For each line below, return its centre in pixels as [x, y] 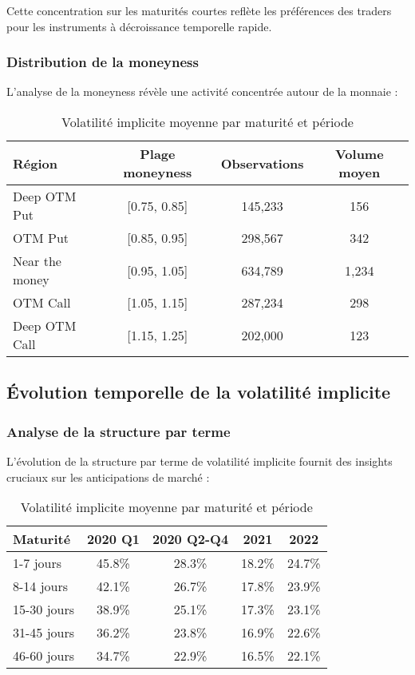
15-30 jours [44, 609]
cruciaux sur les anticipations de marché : [108, 476]
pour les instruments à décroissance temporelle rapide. [139, 26]
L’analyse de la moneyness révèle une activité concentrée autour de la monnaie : [202, 91]
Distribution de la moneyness [103, 62]
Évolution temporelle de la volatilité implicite [199, 392]
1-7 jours [38, 563]
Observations [262, 163]
